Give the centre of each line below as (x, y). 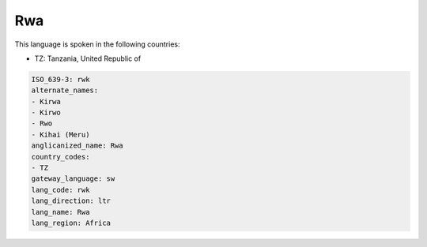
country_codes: (60, 157)
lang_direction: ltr (71, 201)
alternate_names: (65, 90)
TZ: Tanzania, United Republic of (88, 58)
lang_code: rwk (60, 190)
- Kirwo (46, 113)
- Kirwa (46, 101)
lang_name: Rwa (60, 212)
